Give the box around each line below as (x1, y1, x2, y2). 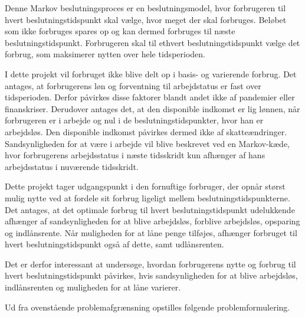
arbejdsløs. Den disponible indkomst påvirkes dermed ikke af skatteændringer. (5, 125, 287, 138)
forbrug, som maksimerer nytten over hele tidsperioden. (5, 48, 205, 60)
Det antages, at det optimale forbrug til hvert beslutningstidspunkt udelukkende (5, 203, 295, 215)
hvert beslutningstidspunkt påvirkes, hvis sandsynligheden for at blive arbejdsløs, (5, 269, 298, 282)
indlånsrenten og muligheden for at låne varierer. (5, 281, 181, 293)
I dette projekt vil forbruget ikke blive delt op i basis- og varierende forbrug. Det (5, 67, 297, 80)
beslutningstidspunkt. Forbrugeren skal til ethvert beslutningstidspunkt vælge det (5, 36, 300, 48)
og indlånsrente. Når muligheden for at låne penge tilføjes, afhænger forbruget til (5, 226, 297, 238)
